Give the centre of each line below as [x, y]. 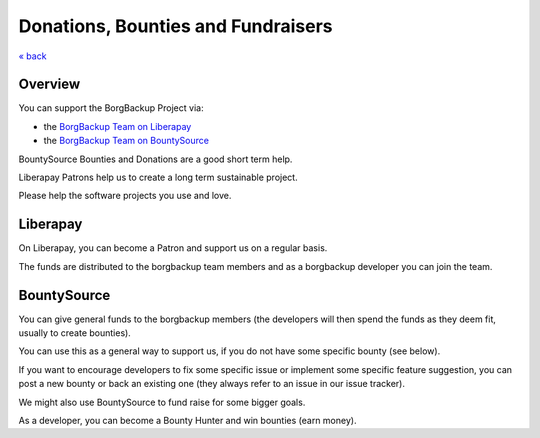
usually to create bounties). [75, 333]
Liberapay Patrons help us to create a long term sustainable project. [158, 177]
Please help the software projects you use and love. [125, 196]
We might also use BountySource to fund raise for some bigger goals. [162, 402]
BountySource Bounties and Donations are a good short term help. [155, 159]
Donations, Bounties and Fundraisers [176, 26]
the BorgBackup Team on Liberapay [117, 126]
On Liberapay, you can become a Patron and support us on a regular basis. [173, 248]
